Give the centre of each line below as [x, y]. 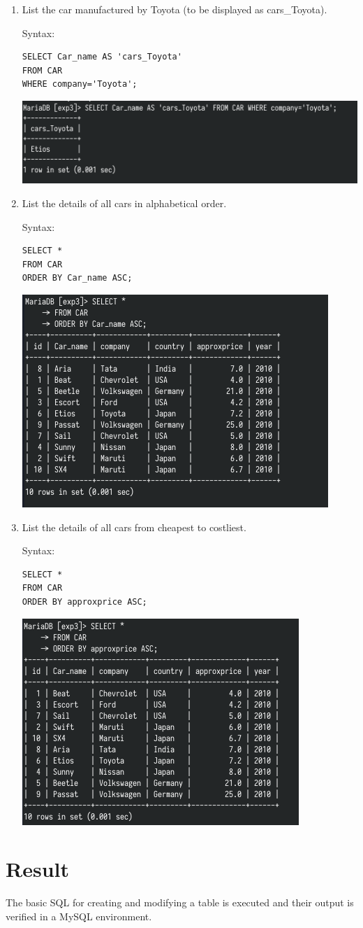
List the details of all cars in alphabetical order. [124, 203]
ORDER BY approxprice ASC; [84, 602]
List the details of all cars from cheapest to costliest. [134, 527]
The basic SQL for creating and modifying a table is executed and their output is [180, 902]
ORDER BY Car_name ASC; [77, 278]
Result [37, 869]
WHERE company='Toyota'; [80, 84]
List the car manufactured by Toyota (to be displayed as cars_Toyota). [175, 9]
